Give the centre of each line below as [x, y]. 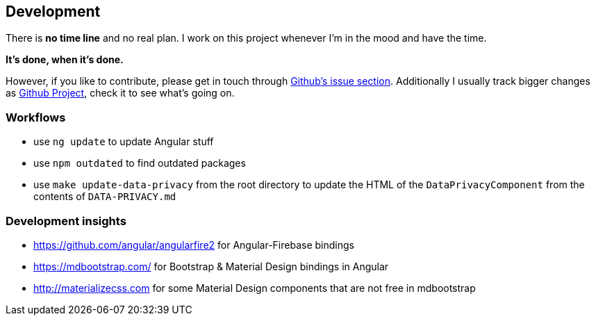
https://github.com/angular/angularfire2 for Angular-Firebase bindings [194, 245]
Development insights [66, 221]
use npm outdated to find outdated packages [140, 163]
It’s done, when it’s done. [65, 60]
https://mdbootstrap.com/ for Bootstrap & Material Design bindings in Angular [211, 266]
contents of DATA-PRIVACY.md [105, 197]
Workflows [36, 117]
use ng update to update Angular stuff [124, 142]
